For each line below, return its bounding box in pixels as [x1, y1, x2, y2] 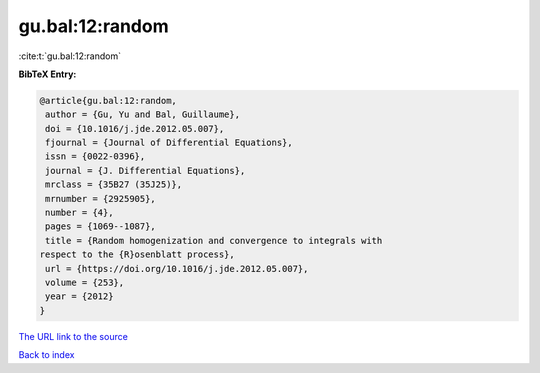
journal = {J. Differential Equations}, [45, 165, 246, 176]
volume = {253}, [45, 277, 125, 288]
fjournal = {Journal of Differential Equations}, [45, 137, 294, 149]
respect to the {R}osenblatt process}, [39, 249, 235, 260]
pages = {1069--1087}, [45, 221, 157, 232]
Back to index [18, 349, 75, 361]
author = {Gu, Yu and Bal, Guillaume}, [45, 109, 240, 120]
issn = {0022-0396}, [45, 151, 146, 162]
